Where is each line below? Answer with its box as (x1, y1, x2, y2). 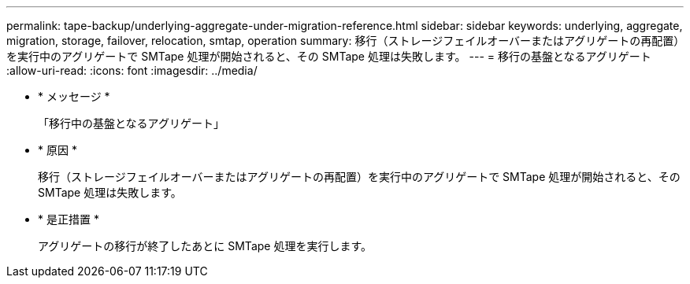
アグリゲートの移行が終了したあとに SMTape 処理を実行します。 (38, 239, 373, 253)
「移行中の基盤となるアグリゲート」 (38, 116, 224, 130)
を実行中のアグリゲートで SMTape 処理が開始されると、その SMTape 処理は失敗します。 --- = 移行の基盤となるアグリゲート (6, 50, 651, 63)
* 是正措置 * (38, 212, 99, 226)
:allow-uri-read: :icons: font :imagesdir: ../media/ (6, 64, 258, 77)
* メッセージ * (38, 90, 110, 103)
